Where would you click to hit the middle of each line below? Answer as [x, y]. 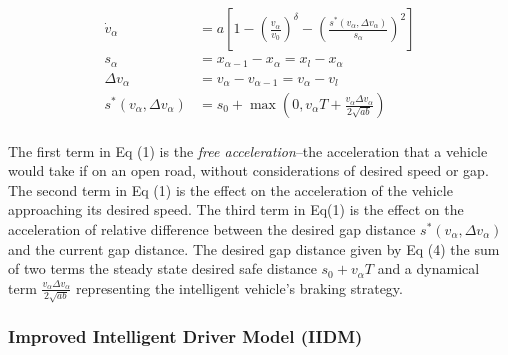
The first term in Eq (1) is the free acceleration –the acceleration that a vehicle [248, 150]
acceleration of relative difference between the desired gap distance [212, 229]
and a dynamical [428, 268]
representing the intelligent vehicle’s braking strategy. [239, 287]
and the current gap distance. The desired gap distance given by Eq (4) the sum [254, 248]
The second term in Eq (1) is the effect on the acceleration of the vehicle [230, 189]
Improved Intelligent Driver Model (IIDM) [185, 336]
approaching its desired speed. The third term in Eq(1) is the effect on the [236, 209]
